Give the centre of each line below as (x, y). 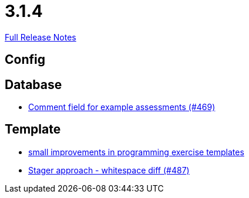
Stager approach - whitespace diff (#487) (109, 170)
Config (25, 60)
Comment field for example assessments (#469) (122, 107)
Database (33, 84)
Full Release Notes (41, 37)
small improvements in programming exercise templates (136, 152)
